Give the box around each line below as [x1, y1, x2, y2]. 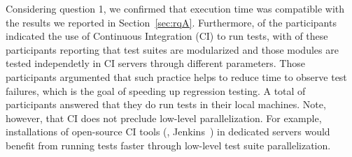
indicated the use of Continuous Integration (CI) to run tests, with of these [6, 29, 328, 43]
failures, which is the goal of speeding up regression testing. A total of [6, 83, 306, 98]
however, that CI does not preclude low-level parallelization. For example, [6, 110, 322, 125]
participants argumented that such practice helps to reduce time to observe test [6, 69, 347, 84]
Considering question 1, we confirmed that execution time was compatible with [6, 1, 345, 15]
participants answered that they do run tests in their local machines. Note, [6, 97, 326, 112]
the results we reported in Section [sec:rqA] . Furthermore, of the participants [6, 15, 337, 29]
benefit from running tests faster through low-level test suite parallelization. [6, 137, 331, 152]
